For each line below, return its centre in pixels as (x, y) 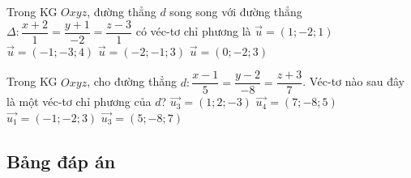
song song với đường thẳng (236, 11)
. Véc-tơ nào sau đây (353, 81)
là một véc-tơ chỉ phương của (79, 102)
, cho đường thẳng (132, 81)
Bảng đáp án (61, 161)
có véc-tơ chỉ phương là (193, 31)
